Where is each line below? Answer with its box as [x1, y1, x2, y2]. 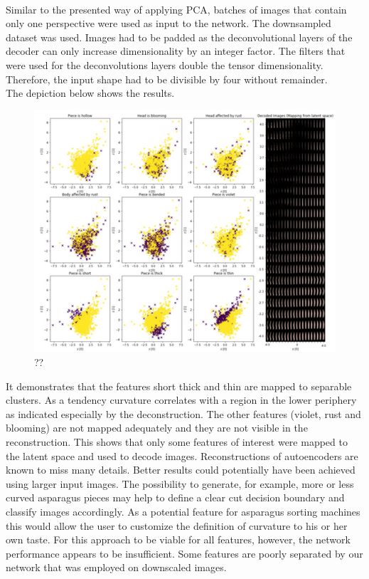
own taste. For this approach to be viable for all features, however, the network [6, 532, 351, 547]
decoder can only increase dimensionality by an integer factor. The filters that [6, 43, 346, 58]
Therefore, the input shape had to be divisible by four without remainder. [6, 71, 328, 86]
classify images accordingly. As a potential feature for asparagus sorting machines [6, 504, 360, 518]
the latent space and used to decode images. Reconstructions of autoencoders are [6, 448, 358, 463]
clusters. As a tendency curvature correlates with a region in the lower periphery [6, 392, 357, 407]
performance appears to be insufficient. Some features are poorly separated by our [6, 546, 363, 560]
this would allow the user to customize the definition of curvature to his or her [6, 518, 348, 533]
